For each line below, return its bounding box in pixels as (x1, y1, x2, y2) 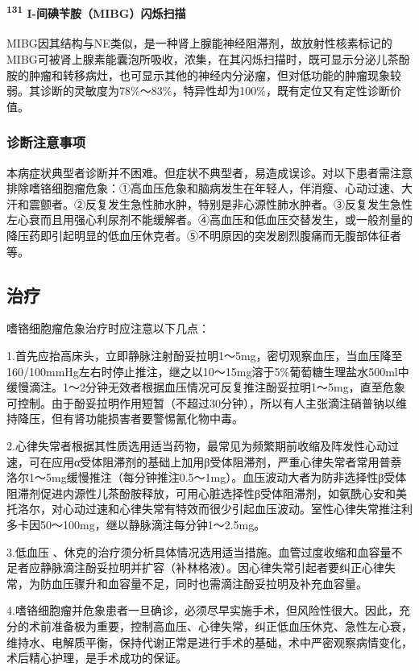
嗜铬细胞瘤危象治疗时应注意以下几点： (6, 320, 209, 337)
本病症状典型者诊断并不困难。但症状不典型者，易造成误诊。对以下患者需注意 (6, 164, 413, 180)
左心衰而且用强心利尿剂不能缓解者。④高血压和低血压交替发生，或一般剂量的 (6, 211, 413, 228)
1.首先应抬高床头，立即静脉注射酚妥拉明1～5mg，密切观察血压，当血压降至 (6, 347, 403, 363)
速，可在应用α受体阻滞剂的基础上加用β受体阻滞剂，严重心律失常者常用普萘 (6, 453, 402, 470)
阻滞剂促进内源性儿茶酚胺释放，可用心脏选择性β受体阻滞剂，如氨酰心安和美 (6, 484, 408, 501)
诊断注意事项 (6, 132, 86, 152)
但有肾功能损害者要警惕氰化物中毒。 (51, 410, 243, 427)
